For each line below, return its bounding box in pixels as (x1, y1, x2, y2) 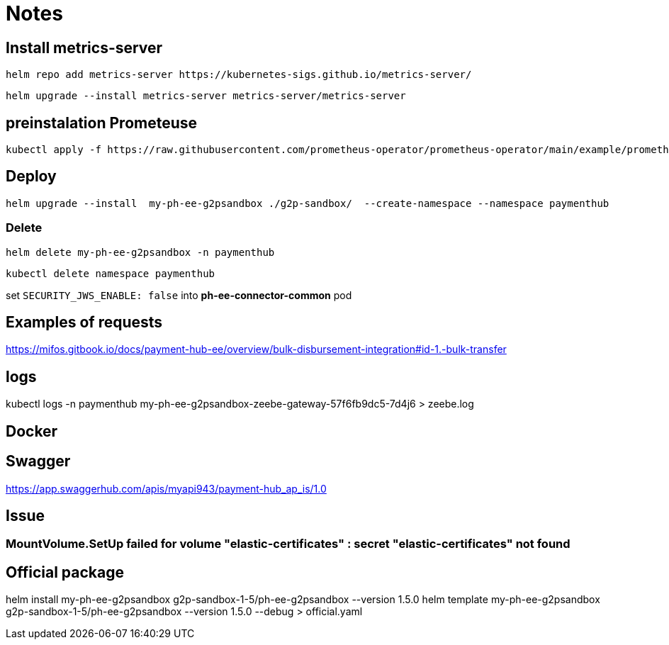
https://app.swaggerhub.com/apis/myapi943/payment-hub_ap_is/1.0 (6, 482, 327, 495)
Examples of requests (6, 313, 163, 332)
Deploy (6, 167, 57, 186)
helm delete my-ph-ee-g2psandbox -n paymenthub (6, 246, 275, 258)
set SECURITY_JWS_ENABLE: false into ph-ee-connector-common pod (6, 288, 352, 301)
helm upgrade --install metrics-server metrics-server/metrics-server (6, 90, 406, 102)
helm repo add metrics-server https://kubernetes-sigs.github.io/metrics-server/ (6, 69, 472, 81)
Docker (6, 422, 58, 440)
